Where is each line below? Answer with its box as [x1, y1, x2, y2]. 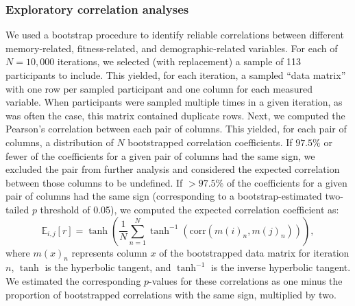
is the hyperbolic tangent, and [45, 260, 171, 274]
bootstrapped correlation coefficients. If [127, 134, 293, 149]
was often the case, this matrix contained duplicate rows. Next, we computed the [5, 108, 345, 122]
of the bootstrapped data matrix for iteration [159, 245, 350, 259]
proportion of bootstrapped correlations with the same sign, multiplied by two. [5, 287, 336, 301]
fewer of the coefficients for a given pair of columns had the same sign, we [5, 148, 315, 163]
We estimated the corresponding [5, 273, 141, 287]
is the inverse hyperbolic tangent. [210, 260, 351, 274]
